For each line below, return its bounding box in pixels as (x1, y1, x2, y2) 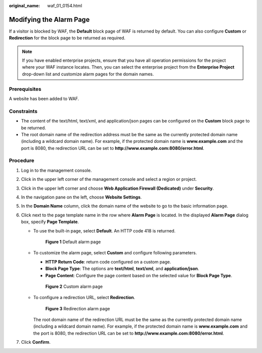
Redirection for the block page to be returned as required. (9, 35, 126, 41)
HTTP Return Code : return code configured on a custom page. (45, 259, 171, 265)
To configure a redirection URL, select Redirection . (33, 295, 135, 300)
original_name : (9, 3, 40, 8)
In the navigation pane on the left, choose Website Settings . (21, 194, 142, 200)
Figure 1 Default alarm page (45, 239, 101, 245)
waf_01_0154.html (47, 3, 82, 8)
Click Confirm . (21, 339, 51, 345)
